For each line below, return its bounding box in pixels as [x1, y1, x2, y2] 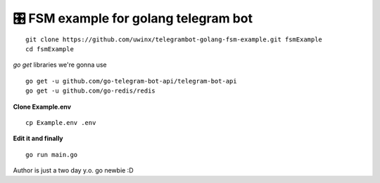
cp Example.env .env [25, 118, 96, 126]
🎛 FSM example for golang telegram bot [13, 11, 253, 26]
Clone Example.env [13, 102, 72, 111]
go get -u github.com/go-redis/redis [25, 87, 156, 95]
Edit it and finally [13, 134, 63, 143]
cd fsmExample [25, 45, 74, 53]
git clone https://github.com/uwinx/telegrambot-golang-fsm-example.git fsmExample [25, 35, 323, 43]
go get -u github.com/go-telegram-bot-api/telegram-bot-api [25, 77, 237, 85]
